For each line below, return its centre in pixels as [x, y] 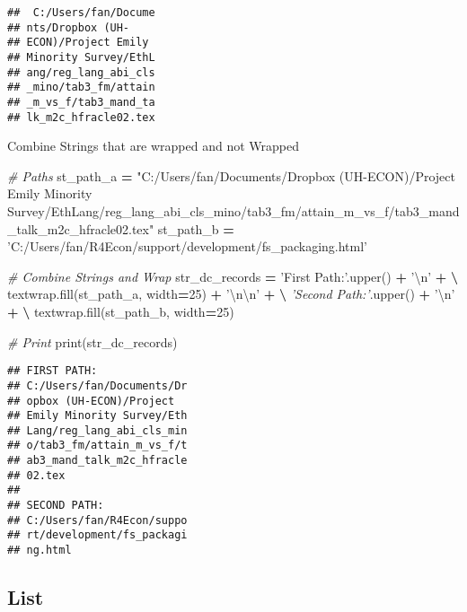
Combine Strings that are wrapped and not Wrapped [154, 146]
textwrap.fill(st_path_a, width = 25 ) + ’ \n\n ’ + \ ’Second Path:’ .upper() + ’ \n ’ [231, 294]
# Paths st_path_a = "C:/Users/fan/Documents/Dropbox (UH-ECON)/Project [231, 175]
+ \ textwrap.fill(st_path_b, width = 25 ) [121, 311]
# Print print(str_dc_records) [93, 341]
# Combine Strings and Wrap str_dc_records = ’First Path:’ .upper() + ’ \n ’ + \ [233, 276]
